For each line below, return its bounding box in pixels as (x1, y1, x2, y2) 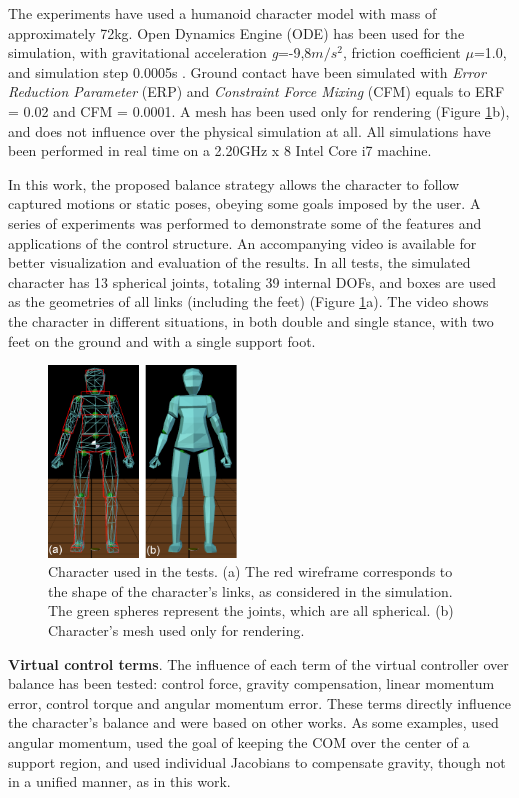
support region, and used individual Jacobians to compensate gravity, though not (8, 751, 506, 772)
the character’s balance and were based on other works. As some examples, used (8, 712, 499, 733)
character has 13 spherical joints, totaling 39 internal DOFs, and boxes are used (8, 271, 496, 292)
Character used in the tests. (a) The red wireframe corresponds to (48, 561, 453, 582)
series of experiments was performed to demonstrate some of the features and (8, 212, 482, 233)
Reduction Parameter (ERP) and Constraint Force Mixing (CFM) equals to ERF (8, 81, 505, 102)
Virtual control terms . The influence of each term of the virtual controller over (8, 653, 509, 674)
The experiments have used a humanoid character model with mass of (8, 3, 437, 23)
